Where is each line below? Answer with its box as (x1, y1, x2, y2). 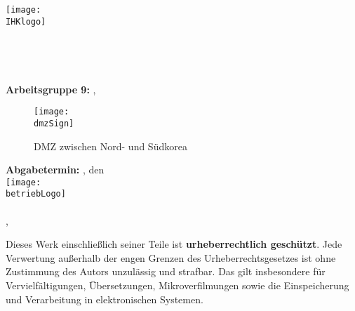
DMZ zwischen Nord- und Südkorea (34, 138, 187, 153)
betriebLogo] (6, 189, 66, 199)
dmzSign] (34, 118, 74, 128)
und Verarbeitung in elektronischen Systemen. (6, 291, 203, 306)
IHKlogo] (6, 16, 46, 27)
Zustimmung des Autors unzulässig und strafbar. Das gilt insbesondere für (6, 264, 326, 279)
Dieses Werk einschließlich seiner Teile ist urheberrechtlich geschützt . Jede (6, 237, 342, 251)
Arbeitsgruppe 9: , (6, 81, 96, 96)
